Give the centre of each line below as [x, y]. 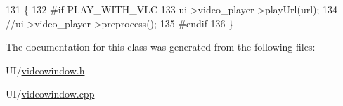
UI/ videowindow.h [45, 70]
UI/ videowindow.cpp [50, 94]
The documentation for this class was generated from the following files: [161, 47]
